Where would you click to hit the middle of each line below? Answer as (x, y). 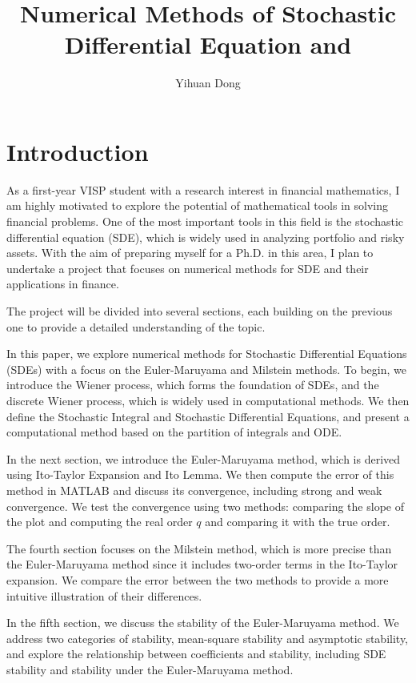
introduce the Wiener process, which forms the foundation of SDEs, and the (193, 385)
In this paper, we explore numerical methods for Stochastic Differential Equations (207, 354)
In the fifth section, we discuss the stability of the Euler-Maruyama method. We (203, 623)
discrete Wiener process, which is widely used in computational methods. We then (208, 400)
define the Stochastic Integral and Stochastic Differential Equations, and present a (208, 416)
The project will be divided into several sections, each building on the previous (200, 311)
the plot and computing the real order (100, 522)
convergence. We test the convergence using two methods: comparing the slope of (205, 506)
